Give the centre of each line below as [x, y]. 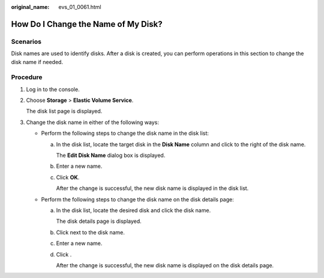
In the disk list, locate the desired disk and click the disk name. [133, 210]
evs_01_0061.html [80, 7]
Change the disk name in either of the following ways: [92, 122]
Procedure [27, 77]
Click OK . [68, 177]
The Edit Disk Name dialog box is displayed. [111, 155]
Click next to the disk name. [91, 232]
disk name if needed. [37, 62]
